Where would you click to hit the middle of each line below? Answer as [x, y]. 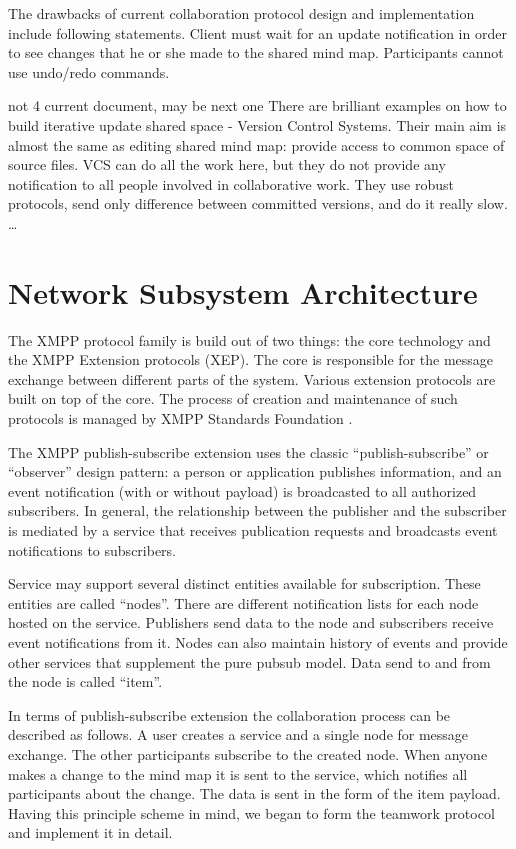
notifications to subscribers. [92, 549]
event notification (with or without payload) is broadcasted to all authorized [242, 490]
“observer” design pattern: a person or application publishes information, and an [255, 471]
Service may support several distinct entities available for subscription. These [244, 583]
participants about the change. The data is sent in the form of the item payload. [254, 793]
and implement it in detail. [90, 832]
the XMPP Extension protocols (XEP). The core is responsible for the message [251, 359]
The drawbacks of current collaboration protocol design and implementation [241, 13]
